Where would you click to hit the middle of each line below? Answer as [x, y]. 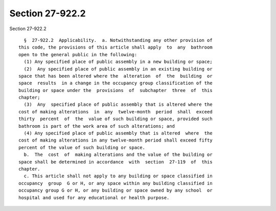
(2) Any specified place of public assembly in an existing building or [118, 69]
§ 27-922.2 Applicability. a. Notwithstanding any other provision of [118, 40]
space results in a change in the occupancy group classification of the [116, 83]
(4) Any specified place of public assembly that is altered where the [118, 133]
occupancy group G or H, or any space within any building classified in [116, 183]
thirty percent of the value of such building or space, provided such [116, 119]
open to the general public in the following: [78, 54]
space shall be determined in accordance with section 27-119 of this [116, 162]
